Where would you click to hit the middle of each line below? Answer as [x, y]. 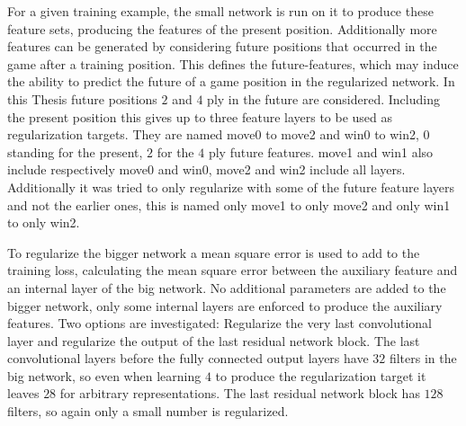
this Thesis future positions [82, 98]
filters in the [423, 358]
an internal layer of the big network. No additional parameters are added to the [227, 287]
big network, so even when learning [104, 375]
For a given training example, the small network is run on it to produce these [220, 11]
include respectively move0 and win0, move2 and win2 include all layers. [206, 169]
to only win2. [44, 222]
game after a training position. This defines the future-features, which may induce [233, 63]
